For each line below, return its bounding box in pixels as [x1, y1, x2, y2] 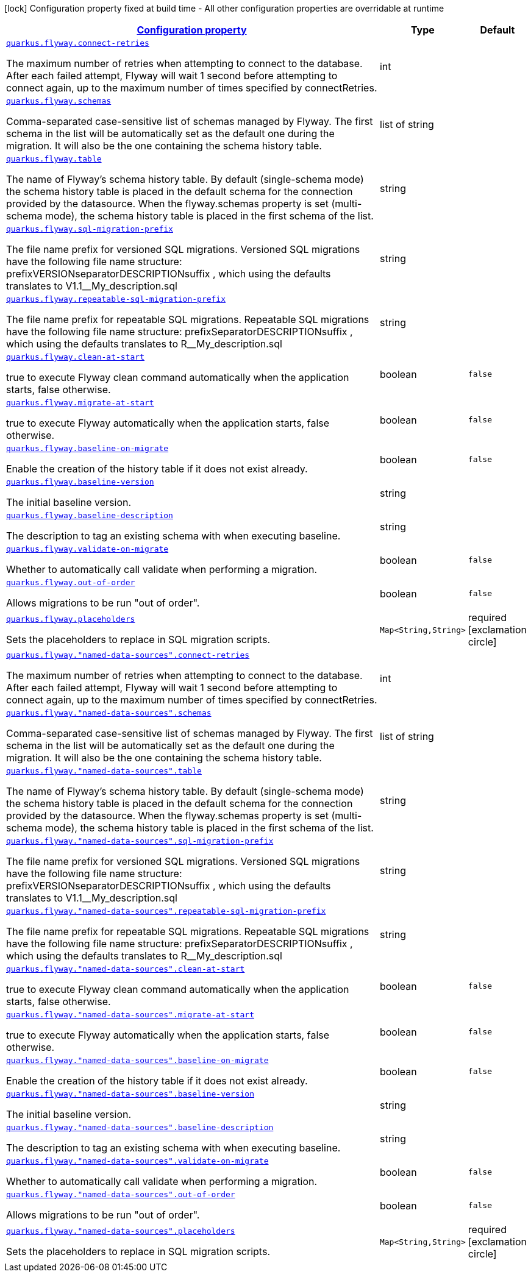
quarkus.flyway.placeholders [6, 614, 135, 624]
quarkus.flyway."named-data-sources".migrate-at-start [6, 1010, 254, 1019]
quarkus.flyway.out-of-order [6, 578, 135, 587]
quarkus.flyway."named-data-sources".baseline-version [6, 1089, 254, 1098]
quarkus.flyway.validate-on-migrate [6, 544, 169, 553]
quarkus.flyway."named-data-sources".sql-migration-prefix [6, 836, 274, 845]
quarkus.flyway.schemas [6, 96, 112, 105]
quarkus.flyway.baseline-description [6, 511, 173, 520]
